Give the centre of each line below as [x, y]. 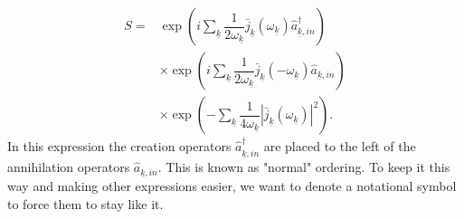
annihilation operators [69, 167]
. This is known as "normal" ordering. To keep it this [304, 167]
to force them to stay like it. [85, 203]
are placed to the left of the [340, 146]
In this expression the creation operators [119, 146]
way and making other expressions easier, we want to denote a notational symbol [232, 186]
